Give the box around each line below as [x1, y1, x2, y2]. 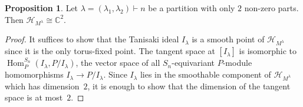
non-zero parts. [244, 2, 299, 14]
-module [222, 56, 252, 69]
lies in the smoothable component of [140, 68, 271, 81]
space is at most [5, 91, 63, 103]
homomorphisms [5, 68, 64, 81]
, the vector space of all [75, 56, 160, 69]
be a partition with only [148, 2, 235, 14]
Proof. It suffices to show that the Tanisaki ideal [5, 33, 179, 45]
